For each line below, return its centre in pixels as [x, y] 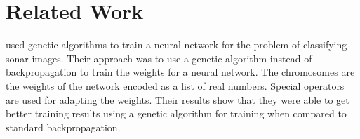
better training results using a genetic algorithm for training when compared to [176, 113]
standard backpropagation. [63, 127]
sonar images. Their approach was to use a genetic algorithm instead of [159, 58]
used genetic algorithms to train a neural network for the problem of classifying [176, 45]
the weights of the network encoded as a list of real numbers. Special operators [175, 85]
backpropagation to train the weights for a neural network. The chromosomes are [180, 72]
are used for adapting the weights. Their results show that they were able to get [178, 99]
